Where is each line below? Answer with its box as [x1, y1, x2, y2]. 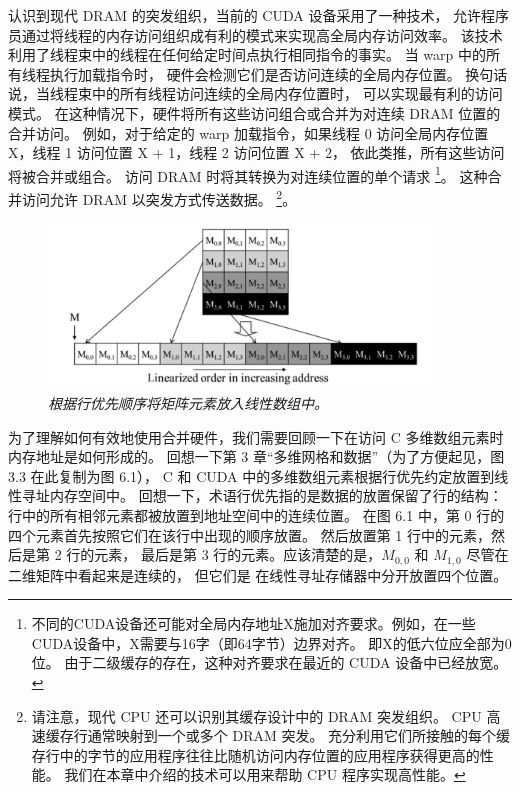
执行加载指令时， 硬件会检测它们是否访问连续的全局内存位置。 [49, 63, 461, 84]
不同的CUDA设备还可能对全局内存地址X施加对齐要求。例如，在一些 [31, 613, 476, 634]
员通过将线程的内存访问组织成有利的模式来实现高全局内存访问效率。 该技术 [8, 24, 503, 45]
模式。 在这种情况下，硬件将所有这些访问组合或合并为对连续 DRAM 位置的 [8, 102, 501, 123]
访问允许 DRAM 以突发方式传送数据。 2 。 [21, 186, 297, 209]
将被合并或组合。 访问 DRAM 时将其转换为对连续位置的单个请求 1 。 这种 [8, 162, 488, 186]
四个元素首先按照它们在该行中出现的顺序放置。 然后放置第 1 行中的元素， [8, 524, 491, 545]
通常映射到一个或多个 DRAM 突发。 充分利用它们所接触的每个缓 [87, 725, 511, 746]
